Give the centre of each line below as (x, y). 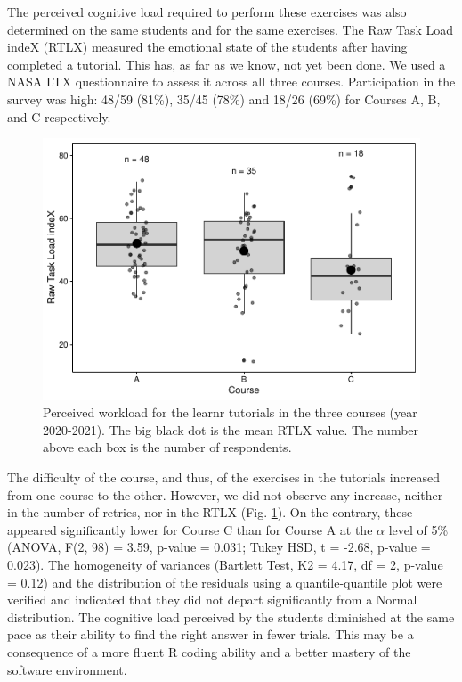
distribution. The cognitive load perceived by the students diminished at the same (231, 616)
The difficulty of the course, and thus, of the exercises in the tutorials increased (223, 477)
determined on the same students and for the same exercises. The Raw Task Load (231, 29)
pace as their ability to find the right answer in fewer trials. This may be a (211, 634)
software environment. (67, 669)
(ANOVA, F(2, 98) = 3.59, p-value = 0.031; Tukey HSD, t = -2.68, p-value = (219, 547)
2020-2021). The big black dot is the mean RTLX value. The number (231, 429)
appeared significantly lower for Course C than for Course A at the (190, 529)
